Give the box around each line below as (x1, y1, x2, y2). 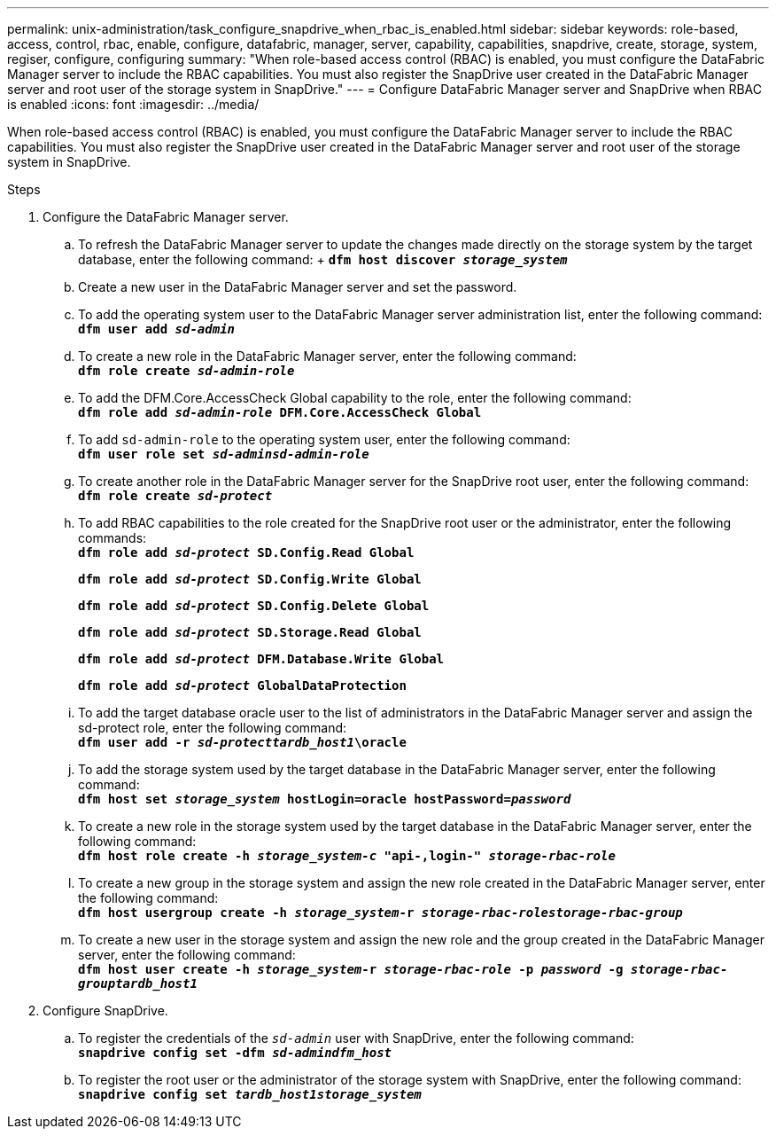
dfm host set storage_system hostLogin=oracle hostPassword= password (78, 792, 571, 806)
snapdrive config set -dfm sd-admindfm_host (78, 1046, 392, 1060)
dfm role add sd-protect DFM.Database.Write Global (78, 652, 445, 666)
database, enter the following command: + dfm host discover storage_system (78, 252, 568, 267)
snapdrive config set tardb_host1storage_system (78, 1087, 422, 1101)
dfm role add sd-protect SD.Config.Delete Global (78, 599, 430, 613)
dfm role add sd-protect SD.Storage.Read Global (78, 625, 422, 639)
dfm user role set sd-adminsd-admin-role (78, 447, 369, 461)
